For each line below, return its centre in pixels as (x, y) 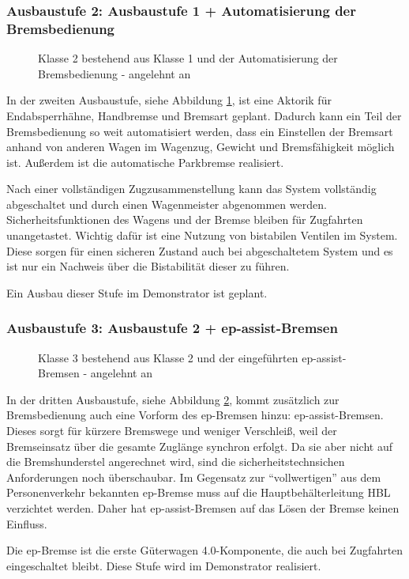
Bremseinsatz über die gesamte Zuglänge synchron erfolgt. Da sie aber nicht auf (199, 446)
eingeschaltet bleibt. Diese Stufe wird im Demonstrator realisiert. (164, 565)
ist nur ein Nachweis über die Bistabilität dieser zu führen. (148, 266)
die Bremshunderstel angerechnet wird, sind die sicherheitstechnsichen (176, 462)
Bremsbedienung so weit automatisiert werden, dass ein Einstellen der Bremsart (200, 131)
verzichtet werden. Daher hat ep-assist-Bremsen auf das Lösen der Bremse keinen (203, 508)
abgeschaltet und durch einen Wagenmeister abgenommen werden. (167, 204)
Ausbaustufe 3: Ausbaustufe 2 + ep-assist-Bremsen (172, 328)
